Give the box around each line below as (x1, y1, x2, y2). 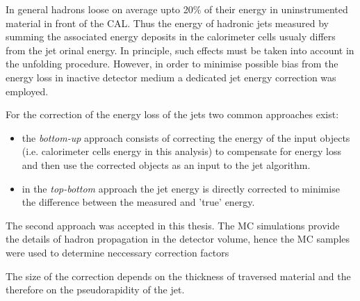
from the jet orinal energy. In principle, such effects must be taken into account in (6, 42, 354, 57)
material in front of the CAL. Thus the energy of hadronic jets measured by (6, 15, 329, 30)
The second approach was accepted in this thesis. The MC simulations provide (6, 218, 340, 232)
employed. (6, 83, 49, 98)
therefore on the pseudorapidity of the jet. (6, 282, 185, 297)
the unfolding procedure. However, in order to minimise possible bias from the (6, 56, 338, 71)
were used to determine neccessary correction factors (6, 245, 229, 259)
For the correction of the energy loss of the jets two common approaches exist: (6, 107, 339, 122)
